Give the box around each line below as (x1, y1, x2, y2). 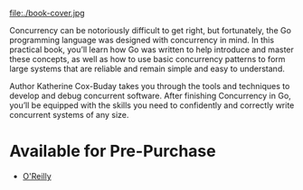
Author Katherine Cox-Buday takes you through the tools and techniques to (9, 81, 290, 91)
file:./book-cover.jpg (9, 8, 85, 18)
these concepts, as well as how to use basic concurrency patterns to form (9, 54, 286, 64)
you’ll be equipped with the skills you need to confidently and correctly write (9, 100, 295, 111)
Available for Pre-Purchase (9, 141, 216, 161)
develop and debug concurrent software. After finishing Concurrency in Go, (9, 90, 291, 101)
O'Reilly (22, 170, 52, 181)
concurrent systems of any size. (9, 110, 129, 120)
